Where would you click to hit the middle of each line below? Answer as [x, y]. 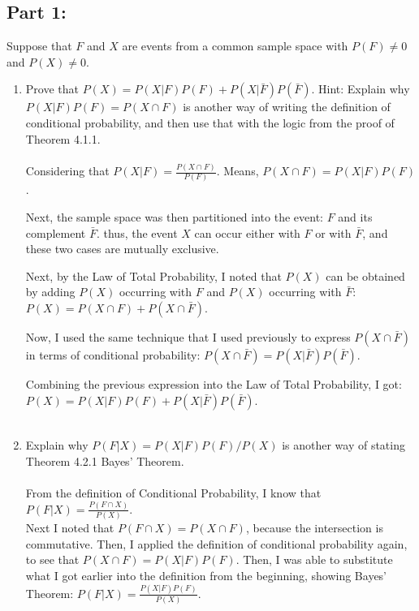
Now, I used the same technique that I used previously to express [188, 336]
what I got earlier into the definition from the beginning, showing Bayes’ [206, 575]
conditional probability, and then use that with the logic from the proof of [210, 122]
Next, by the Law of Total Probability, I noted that [153, 275]
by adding [50, 292]
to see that [52, 559]
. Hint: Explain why [361, 89]
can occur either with [247, 232]
